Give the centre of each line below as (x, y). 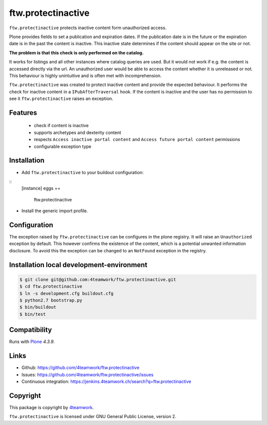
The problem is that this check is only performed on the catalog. (76, 52)
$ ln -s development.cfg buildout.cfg (67, 293)
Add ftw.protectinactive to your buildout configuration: (83, 172)
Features (23, 113)
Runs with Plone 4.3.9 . (32, 342)
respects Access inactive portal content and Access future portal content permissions (137, 140)
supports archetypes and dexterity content (77, 132)
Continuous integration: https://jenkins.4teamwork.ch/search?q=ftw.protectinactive (106, 381)
